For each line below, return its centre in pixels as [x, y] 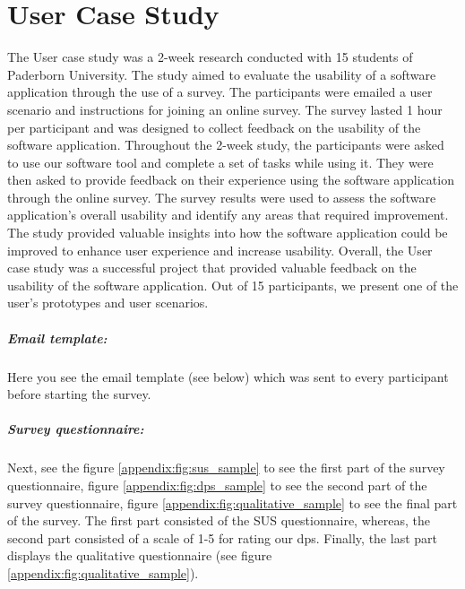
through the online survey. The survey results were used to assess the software [222, 197]
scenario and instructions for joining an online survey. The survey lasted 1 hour [225, 109]
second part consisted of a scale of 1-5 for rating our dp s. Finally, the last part [222, 537]
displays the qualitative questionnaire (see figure [140, 555]
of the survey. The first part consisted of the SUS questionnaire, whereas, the [219, 520]
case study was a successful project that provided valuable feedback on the [212, 268]
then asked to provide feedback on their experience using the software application [231, 180]
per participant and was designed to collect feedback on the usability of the [214, 127]
